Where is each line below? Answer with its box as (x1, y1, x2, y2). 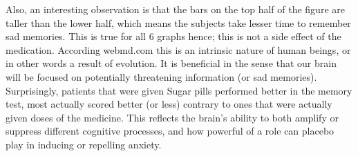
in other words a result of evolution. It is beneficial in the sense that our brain (6, 56, 337, 70)
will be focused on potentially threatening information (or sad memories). (6, 69, 317, 84)
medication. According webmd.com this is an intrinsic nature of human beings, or (6, 42, 351, 57)
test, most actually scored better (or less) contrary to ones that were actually (6, 97, 332, 111)
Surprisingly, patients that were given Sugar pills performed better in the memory (6, 83, 352, 97)
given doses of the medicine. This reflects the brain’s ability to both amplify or (6, 110, 339, 124)
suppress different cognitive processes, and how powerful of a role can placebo (6, 124, 335, 138)
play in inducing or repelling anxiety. (6, 137, 162, 151)
